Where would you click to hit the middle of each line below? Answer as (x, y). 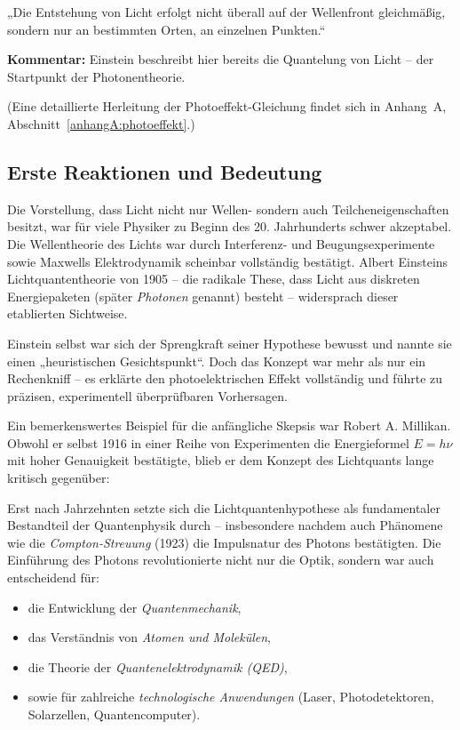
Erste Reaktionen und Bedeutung (165, 171)
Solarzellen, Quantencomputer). (114, 714)
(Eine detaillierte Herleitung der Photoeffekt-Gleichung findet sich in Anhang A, (227, 106)
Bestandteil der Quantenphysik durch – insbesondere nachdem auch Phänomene (225, 525)
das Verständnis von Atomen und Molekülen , (149, 637)
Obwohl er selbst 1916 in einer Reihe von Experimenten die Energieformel (208, 442)
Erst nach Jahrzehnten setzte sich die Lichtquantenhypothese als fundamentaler (224, 507)
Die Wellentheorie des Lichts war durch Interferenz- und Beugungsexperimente (221, 243)
